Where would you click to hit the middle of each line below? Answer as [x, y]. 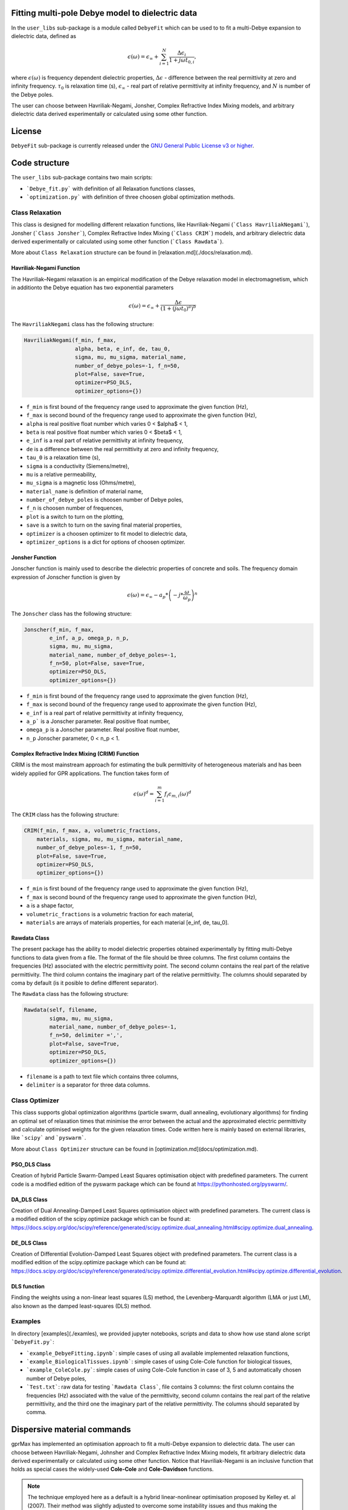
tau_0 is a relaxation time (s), [63, 458]
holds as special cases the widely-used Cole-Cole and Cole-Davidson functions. [112, 1469]
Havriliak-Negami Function [46, 268]
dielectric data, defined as [44, 36]
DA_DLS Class [29, 1200]
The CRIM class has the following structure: [65, 815]
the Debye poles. [32, 94]
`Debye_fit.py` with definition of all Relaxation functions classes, [111, 188]
